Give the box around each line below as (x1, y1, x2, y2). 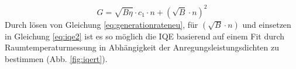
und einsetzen (242, 18, 291, 30)
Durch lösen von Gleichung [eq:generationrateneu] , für (5, 18, 198, 30)
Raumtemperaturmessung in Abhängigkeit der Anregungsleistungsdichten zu (5, 41, 279, 53)
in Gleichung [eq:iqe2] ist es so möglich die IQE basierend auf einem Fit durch (5, 30, 285, 42)
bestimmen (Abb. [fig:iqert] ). (5, 52, 108, 64)
